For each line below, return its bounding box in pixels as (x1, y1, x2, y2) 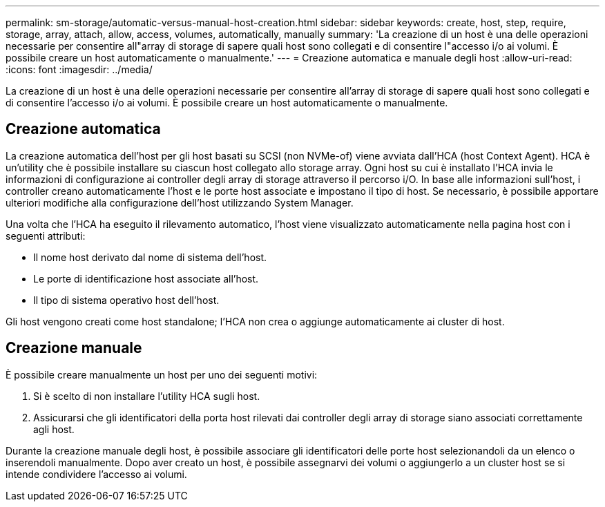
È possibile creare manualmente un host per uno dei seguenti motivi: (6, 368, 318, 381)
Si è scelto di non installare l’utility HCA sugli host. (33, 390, 260, 402)
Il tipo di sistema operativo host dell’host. (33, 294, 220, 306)
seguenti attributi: (6, 229, 86, 242)
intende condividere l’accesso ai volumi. (6, 468, 187, 480)
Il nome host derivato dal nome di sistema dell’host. (33, 251, 267, 263)
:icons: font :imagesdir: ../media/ (6, 64, 153, 75)
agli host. (33, 423, 75, 435)
